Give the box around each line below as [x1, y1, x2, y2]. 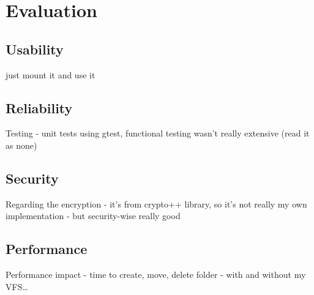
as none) [6, 138, 37, 151]
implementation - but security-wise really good [6, 209, 181, 222]
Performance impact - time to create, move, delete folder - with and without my [6, 268, 306, 281]
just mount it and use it [6, 68, 95, 81]
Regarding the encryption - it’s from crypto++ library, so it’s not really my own [6, 197, 307, 210]
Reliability [6, 98, 73, 117]
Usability [6, 39, 64, 58]
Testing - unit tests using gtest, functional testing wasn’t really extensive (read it [6, 127, 310, 140]
